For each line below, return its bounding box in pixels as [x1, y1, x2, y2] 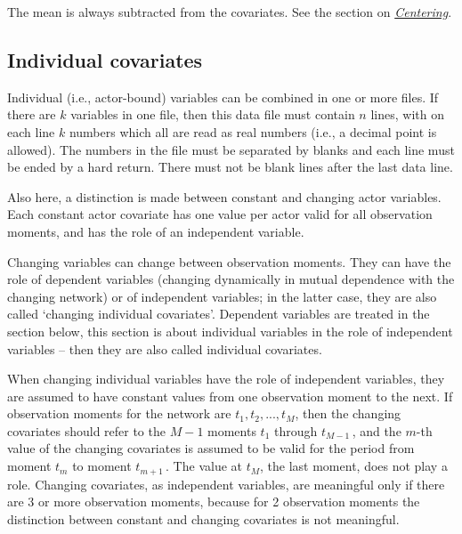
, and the [352, 421, 401, 440]
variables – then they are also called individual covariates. [7, 339, 322, 358]
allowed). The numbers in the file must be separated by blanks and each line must [7, 140, 455, 158]
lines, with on [370, 105, 444, 124]
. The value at [166, 457, 242, 475]
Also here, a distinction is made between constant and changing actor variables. [7, 187, 442, 206]
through [274, 421, 318, 440]
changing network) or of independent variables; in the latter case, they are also [7, 287, 437, 305]
